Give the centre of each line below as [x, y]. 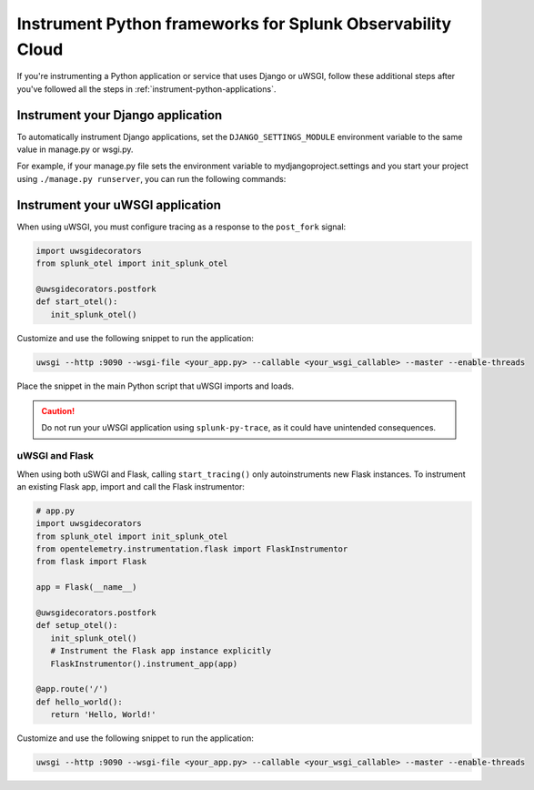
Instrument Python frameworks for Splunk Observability [234, 24]
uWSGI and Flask [55, 456]
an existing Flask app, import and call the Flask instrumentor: [131, 486]
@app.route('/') [72, 689]
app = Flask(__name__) [86, 587]
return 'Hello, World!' [103, 715]
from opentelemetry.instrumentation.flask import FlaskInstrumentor [192, 549]
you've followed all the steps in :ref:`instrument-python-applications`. [146, 89]
